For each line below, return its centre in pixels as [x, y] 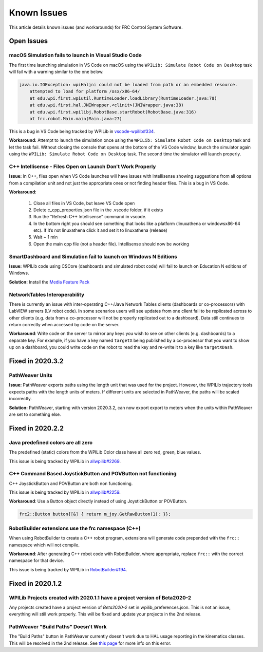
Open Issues [28, 41]
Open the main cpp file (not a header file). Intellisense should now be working [111, 244]
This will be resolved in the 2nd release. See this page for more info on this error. [90, 643]
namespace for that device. [37, 560]
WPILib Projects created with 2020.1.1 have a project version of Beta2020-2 [100, 597]
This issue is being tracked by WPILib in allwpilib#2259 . [65, 492]
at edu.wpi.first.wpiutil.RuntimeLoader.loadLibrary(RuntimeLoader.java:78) [123, 98]
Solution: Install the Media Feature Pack [49, 282]
